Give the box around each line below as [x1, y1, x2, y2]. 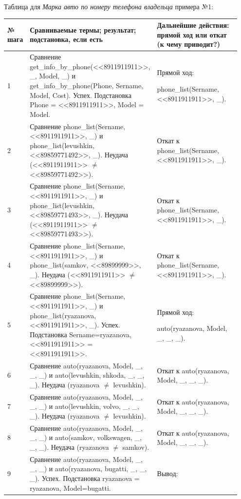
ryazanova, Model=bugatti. [30, 482, 111, 493]
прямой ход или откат [157, 29, 227, 39]
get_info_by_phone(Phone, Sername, [30, 80, 144, 90]
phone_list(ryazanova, [30, 310, 96, 320]
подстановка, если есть [30, 34, 103, 44]
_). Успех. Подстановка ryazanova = [30, 473, 140, 483]
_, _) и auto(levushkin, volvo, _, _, [30, 401, 139, 411]
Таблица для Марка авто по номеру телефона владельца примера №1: [4, 1, 214, 11]
